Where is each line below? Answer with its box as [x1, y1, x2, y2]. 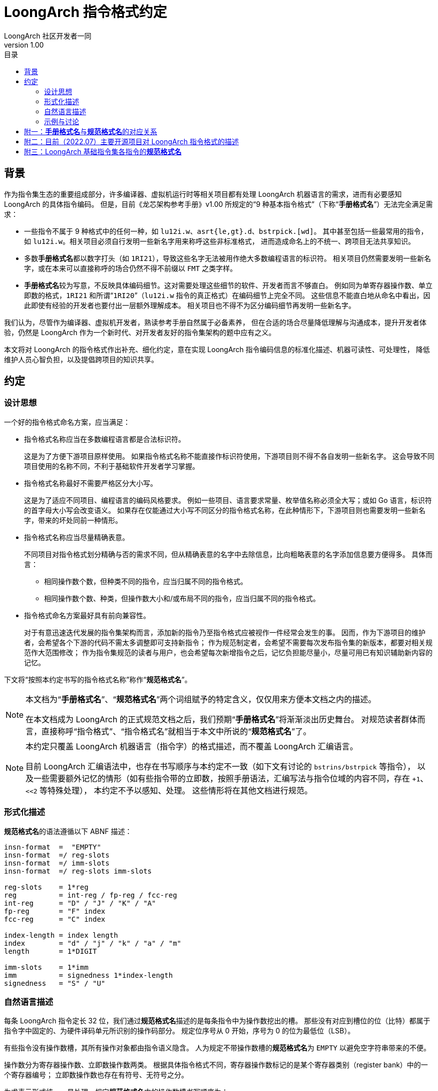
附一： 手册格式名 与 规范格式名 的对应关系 [24, 127, 157, 136]
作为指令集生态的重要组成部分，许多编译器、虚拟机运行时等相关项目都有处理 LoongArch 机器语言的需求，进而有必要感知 [4, 189, 402, 198]
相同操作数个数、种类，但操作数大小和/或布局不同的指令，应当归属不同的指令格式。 [44, 594, 320, 603]
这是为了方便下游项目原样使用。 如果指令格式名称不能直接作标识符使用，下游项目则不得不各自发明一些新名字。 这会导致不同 [24, 451, 434, 460]
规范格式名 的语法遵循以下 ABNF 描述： [4, 827, 132, 836]
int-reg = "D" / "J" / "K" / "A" [4, 899, 156, 907]
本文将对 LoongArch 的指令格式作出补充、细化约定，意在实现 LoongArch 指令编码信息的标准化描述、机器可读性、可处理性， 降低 [4, 345, 430, 354]
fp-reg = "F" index [4, 907, 106, 915]
